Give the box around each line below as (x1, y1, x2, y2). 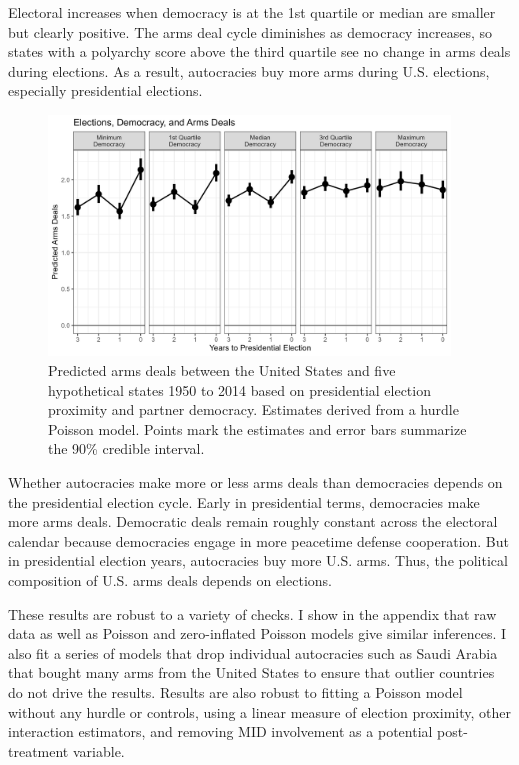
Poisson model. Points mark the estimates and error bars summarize (48, 418, 467, 439)
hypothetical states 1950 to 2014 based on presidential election (48, 379, 431, 400)
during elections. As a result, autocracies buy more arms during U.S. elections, (8, 60, 490, 81)
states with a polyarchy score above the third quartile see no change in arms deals (8, 41, 511, 62)
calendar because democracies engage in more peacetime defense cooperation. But (8, 530, 510, 551)
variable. (72, 740, 125, 761)
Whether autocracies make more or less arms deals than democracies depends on (8, 472, 503, 493)
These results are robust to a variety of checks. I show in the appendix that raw (8, 603, 497, 624)
